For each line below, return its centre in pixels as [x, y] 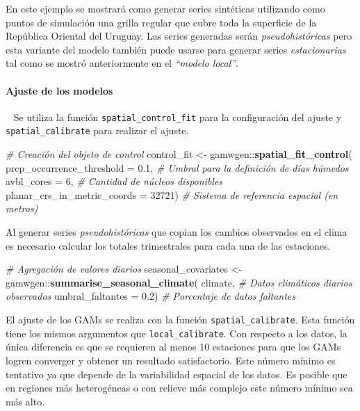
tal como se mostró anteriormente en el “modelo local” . [122, 63]
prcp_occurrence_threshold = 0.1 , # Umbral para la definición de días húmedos [177, 167]
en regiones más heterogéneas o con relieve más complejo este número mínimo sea [179, 388]
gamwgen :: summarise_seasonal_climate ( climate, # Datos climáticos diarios [179, 282]
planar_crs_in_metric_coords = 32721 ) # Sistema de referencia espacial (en [172, 194]
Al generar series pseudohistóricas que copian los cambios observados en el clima [177, 232]
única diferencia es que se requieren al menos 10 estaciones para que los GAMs [173, 347]
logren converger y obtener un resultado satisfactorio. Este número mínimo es [171, 360]
